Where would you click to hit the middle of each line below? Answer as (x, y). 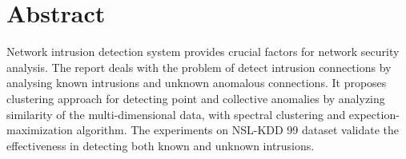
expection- (374, 114)
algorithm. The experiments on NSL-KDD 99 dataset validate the (238, 130)
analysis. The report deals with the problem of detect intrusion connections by (199, 67)
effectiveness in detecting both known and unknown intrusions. (161, 145)
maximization (40, 130)
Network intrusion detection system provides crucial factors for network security (203, 52)
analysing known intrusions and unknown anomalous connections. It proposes (197, 83)
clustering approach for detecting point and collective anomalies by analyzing (196, 98)
